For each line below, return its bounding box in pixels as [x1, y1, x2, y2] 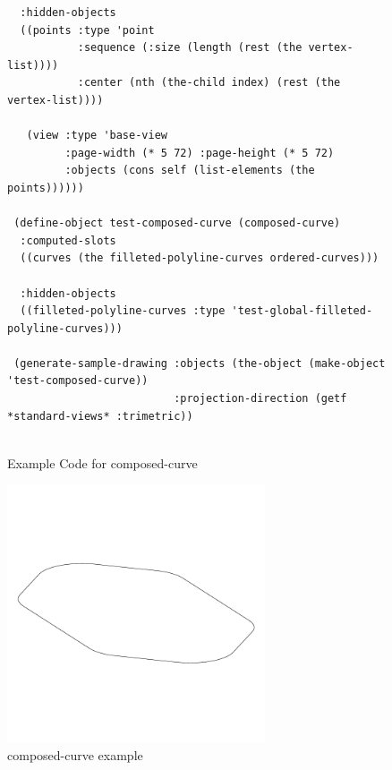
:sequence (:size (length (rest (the [77, 41, 303, 55]
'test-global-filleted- [231, 304, 373, 318]
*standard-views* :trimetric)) [7, 409, 193, 423]
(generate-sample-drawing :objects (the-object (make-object [13, 356, 386, 370]
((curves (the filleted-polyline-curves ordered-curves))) [20, 252, 379, 265]
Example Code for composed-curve [7, 453, 198, 472]
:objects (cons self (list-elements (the [64, 164, 315, 177]
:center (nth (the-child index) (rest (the [77, 76, 341, 90]
